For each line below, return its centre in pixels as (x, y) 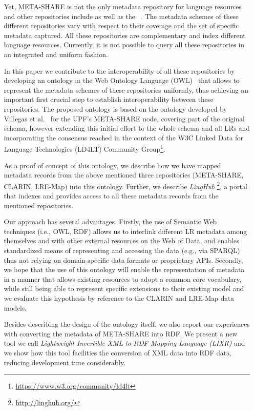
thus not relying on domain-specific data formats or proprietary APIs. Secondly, (124, 260)
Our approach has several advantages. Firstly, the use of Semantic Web (110, 222)
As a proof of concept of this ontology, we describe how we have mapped (113, 165)
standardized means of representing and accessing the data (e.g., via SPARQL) (122, 250)
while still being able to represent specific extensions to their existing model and (124, 288)
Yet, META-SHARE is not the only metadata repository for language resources (123, 6)
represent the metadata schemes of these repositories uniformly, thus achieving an (126, 89)
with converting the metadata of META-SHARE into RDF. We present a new (121, 333)
